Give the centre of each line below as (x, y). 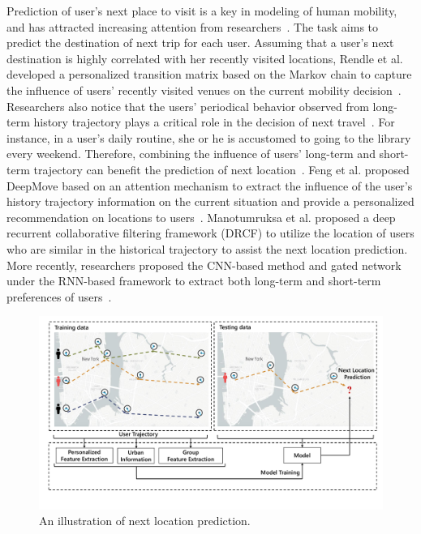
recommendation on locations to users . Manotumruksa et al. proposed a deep (201, 217)
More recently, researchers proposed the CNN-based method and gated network (204, 265)
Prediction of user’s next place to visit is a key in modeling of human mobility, (202, 11)
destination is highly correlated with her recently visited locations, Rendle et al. (205, 58)
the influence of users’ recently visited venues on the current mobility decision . (204, 90)
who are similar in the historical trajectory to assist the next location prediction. (207, 248)
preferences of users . (59, 296)
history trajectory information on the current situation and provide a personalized (210, 201)
